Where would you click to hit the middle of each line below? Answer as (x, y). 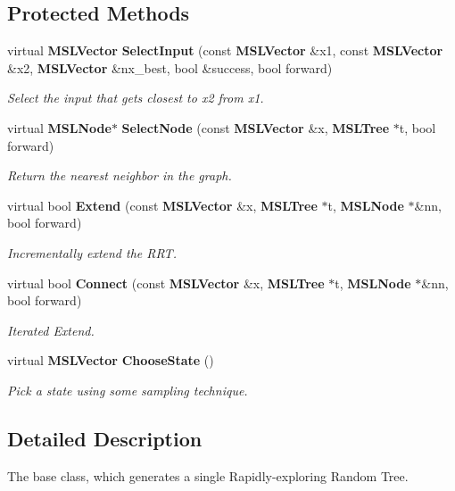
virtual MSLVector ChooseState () (111, 360)
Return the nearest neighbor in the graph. (120, 175)
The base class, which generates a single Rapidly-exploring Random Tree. (208, 475)
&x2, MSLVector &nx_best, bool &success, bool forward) (170, 67)
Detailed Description (105, 438)
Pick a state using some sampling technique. (128, 390)
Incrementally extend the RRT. (92, 252)
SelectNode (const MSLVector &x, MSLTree (256, 127)
